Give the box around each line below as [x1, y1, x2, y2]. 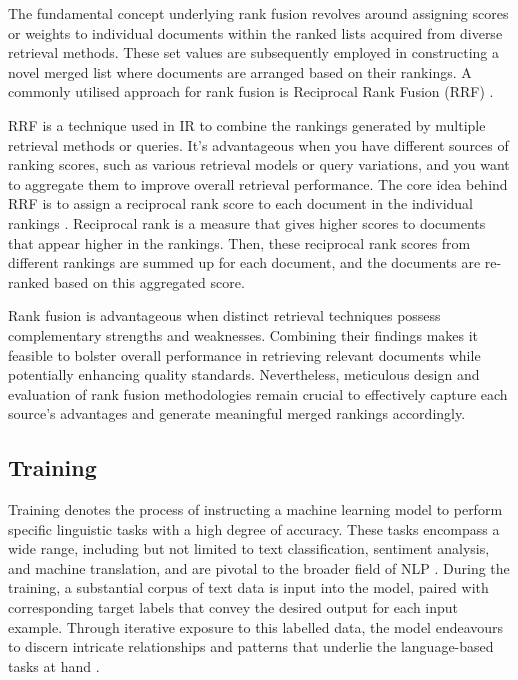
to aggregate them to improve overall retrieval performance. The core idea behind [8, 173, 508, 194]
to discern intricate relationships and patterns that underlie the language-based [8, 636, 494, 657]
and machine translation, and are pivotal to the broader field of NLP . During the [8, 557, 510, 578]
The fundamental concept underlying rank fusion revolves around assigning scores [8, 3, 509, 23]
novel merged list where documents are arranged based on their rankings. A [8, 61, 472, 82]
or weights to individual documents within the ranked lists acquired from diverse [8, 22, 503, 43]
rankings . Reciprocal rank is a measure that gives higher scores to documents [8, 212, 486, 233]
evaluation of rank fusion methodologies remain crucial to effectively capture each [8, 383, 508, 404]
